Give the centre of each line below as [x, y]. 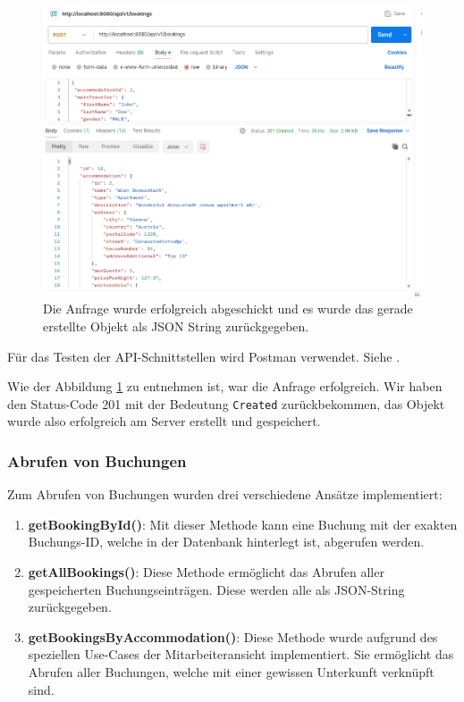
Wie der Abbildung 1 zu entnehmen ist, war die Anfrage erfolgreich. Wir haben [225, 386]
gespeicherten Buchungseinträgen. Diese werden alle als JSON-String [216, 589]
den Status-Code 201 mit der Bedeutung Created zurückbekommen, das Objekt [226, 403]
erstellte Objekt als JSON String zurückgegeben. [176, 326]
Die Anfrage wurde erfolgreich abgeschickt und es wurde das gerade [228, 309]
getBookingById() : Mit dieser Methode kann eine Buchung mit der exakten [243, 524]
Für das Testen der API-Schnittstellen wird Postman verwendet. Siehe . [204, 356]
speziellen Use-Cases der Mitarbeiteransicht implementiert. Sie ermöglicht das [241, 654]
